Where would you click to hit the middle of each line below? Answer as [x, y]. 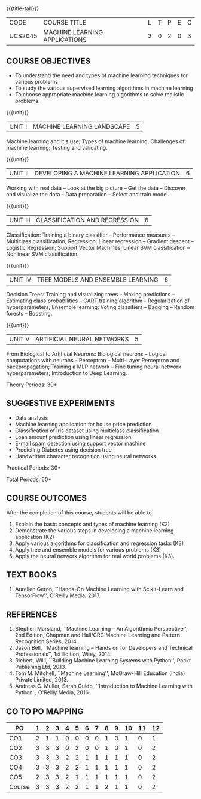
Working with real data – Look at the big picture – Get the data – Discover [96, 188]
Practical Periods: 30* [34, 467]
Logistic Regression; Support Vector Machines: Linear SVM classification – [98, 248]
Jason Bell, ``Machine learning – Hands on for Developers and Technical [104, 648]
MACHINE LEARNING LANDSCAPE [81, 126]
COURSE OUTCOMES [47, 498]
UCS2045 [23, 36]
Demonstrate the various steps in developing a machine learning [94, 530]
